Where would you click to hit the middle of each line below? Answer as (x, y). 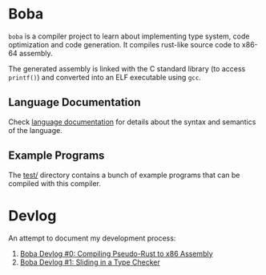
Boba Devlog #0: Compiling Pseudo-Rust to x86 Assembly (117, 253)
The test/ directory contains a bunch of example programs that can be (124, 175)
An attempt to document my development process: (92, 238)
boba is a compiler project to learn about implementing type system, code (129, 36)
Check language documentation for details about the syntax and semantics (132, 122)
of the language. (35, 130)
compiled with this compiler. (55, 183)
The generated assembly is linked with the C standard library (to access (127, 68)
